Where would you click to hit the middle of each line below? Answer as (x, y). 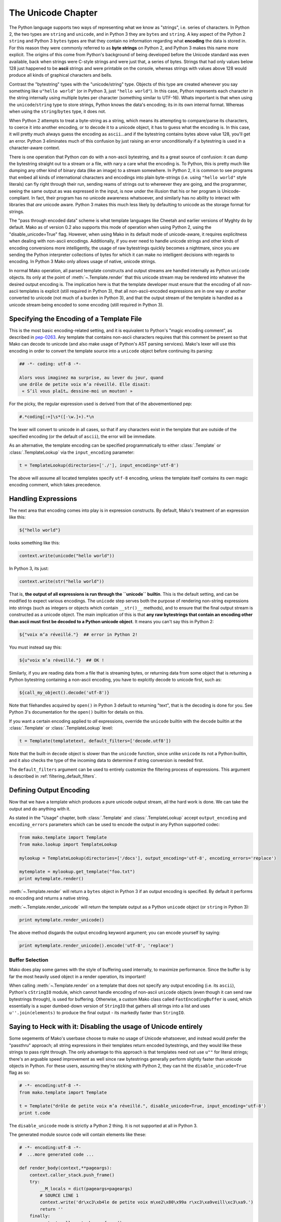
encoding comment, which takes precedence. (55, 484)
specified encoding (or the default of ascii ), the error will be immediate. (82, 436)
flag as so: (20, 1072)
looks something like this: (35, 543)
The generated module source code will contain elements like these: (78, 1135)
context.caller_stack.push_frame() (72, 1175)
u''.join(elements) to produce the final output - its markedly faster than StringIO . (97, 1013)
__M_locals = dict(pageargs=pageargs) (86, 1189)
